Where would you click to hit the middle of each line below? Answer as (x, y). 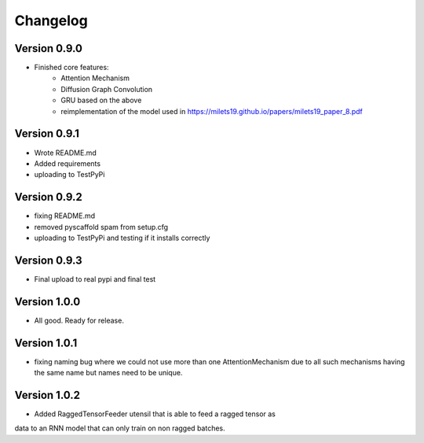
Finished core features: (71, 68)
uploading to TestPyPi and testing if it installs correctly (122, 238)
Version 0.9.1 (47, 134)
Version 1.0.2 (48, 395)
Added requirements (68, 163)
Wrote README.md (66, 153)
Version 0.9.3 (48, 260)
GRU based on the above (101, 100)
